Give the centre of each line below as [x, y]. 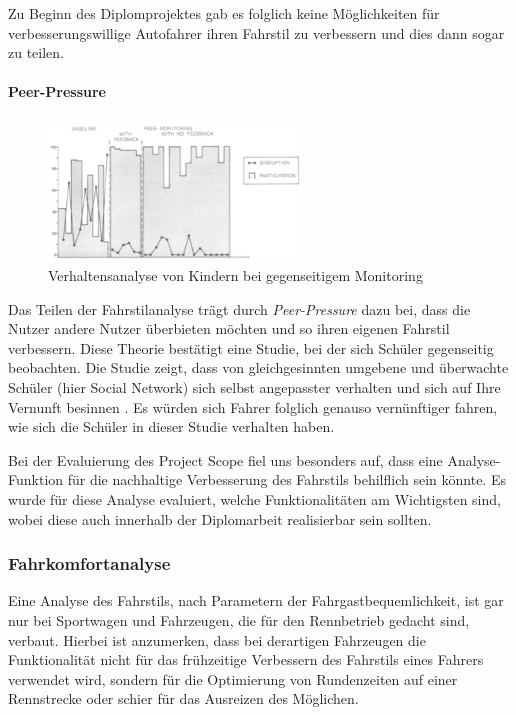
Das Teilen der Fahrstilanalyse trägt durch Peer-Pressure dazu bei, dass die [239, 308]
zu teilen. [36, 52]
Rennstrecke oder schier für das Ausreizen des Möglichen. [183, 698]
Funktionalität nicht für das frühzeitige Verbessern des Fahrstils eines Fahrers [246, 659]
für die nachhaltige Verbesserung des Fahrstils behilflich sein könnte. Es [286, 479]
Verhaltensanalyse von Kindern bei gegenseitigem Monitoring [235, 275]
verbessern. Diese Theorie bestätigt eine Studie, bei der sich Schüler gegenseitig [251, 347]
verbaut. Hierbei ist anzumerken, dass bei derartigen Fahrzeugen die [217, 639]
